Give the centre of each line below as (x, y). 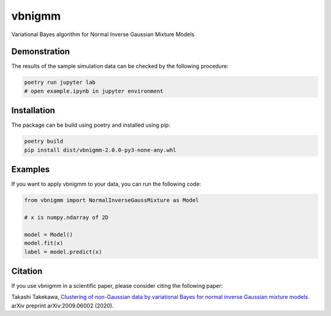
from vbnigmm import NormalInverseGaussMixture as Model (112, 200)
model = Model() (49, 235)
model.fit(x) (44, 243)
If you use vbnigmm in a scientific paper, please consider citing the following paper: (117, 286)
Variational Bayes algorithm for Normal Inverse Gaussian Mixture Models (103, 34)
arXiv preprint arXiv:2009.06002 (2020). (63, 306)
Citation (27, 271)
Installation (33, 111)
